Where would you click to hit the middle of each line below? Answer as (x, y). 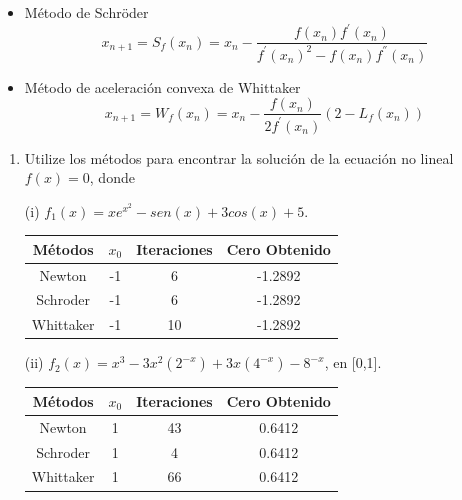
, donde (112, 177)
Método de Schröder (86, 12)
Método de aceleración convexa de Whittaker (162, 86)
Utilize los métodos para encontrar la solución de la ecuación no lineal (239, 157)
